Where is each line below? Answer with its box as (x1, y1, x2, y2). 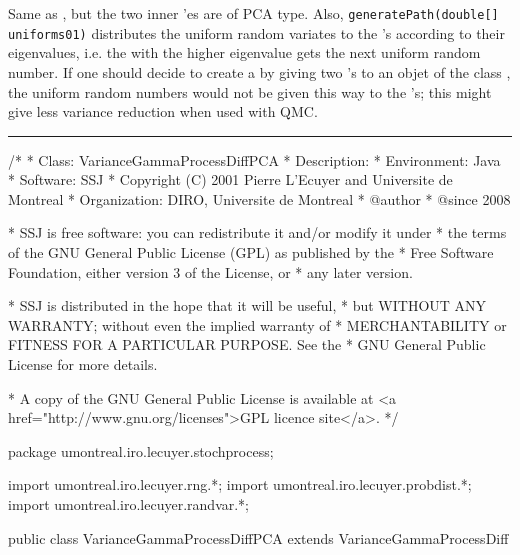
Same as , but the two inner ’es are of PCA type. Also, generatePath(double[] (8, 3, 499, 23)
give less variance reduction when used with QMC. (8, 101, 318, 122)
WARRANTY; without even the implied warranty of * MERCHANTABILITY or (8, 314, 507, 335)
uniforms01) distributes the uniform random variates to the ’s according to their (8, 22, 505, 43)
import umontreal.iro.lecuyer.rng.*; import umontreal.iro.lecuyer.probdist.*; (8, 474, 472, 495)
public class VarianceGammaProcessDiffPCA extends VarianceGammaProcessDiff (8, 527, 509, 548)
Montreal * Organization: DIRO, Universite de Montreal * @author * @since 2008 (8, 188, 511, 209)
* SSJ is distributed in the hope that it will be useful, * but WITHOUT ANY (8, 295, 487, 316)
